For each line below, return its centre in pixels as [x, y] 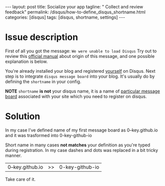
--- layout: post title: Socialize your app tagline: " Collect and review [74, 7]
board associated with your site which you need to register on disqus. [76, 96]
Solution [23, 116]
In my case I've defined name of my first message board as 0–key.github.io [82, 130]
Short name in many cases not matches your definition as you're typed [78, 145]
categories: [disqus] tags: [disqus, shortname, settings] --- [65, 17]
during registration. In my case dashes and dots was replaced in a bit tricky [82, 150]
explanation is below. [26, 61]
